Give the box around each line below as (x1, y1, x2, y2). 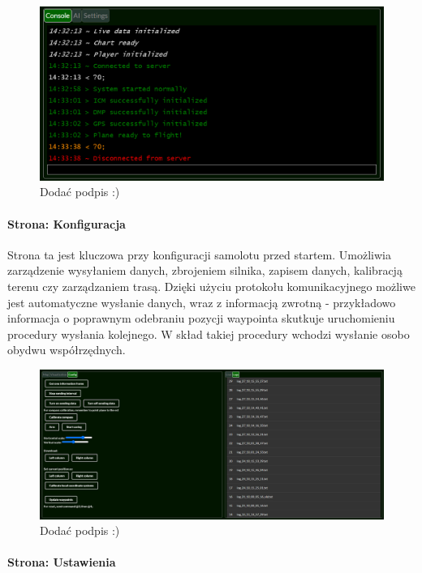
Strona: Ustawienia (7, 554, 116, 571)
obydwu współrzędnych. (7, 341, 126, 358)
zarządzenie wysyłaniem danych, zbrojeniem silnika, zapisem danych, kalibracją (7, 262, 403, 279)
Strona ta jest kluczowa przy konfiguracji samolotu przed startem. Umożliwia (7, 246, 391, 263)
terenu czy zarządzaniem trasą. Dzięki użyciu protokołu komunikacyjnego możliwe (7, 278, 416, 295)
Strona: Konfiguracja (7, 215, 126, 232)
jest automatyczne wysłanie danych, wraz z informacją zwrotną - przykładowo (7, 293, 396, 310)
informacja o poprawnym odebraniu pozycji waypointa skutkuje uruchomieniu (7, 310, 395, 327)
